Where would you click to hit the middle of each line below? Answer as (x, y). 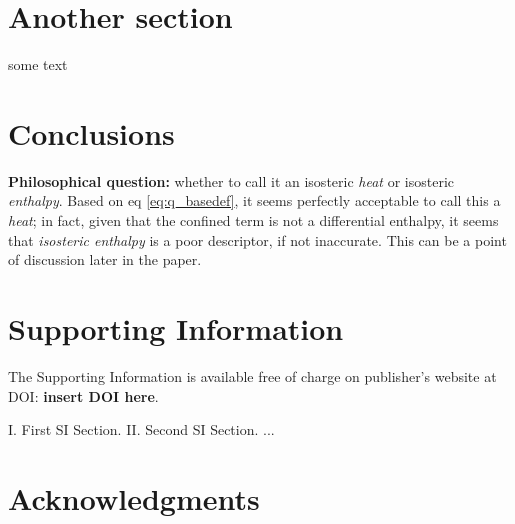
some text (38, 64)
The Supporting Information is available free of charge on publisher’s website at (252, 375)
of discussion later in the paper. (105, 259)
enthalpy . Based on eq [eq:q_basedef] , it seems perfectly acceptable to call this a (254, 200)
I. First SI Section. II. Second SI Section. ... (141, 429)
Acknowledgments (134, 497)
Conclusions (91, 132)
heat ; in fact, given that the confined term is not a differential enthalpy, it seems (253, 220)
